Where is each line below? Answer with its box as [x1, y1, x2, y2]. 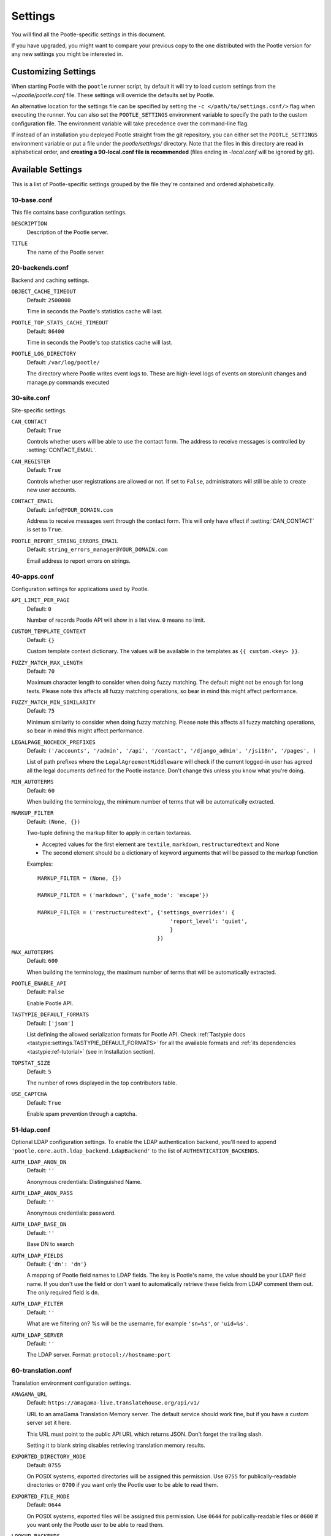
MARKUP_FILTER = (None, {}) [37, 874, 122, 882]
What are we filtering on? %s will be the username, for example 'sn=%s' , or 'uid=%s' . [26, 1320, 248, 1327]
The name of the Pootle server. [26, 248, 105, 256]
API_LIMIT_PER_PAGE [11, 597, 70, 604]
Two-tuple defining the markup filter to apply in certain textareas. [26, 829, 192, 837]
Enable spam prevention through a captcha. [26, 1110, 137, 1118]
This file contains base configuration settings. [11, 209, 127, 216]
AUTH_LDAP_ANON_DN [11, 1159, 67, 1166]
